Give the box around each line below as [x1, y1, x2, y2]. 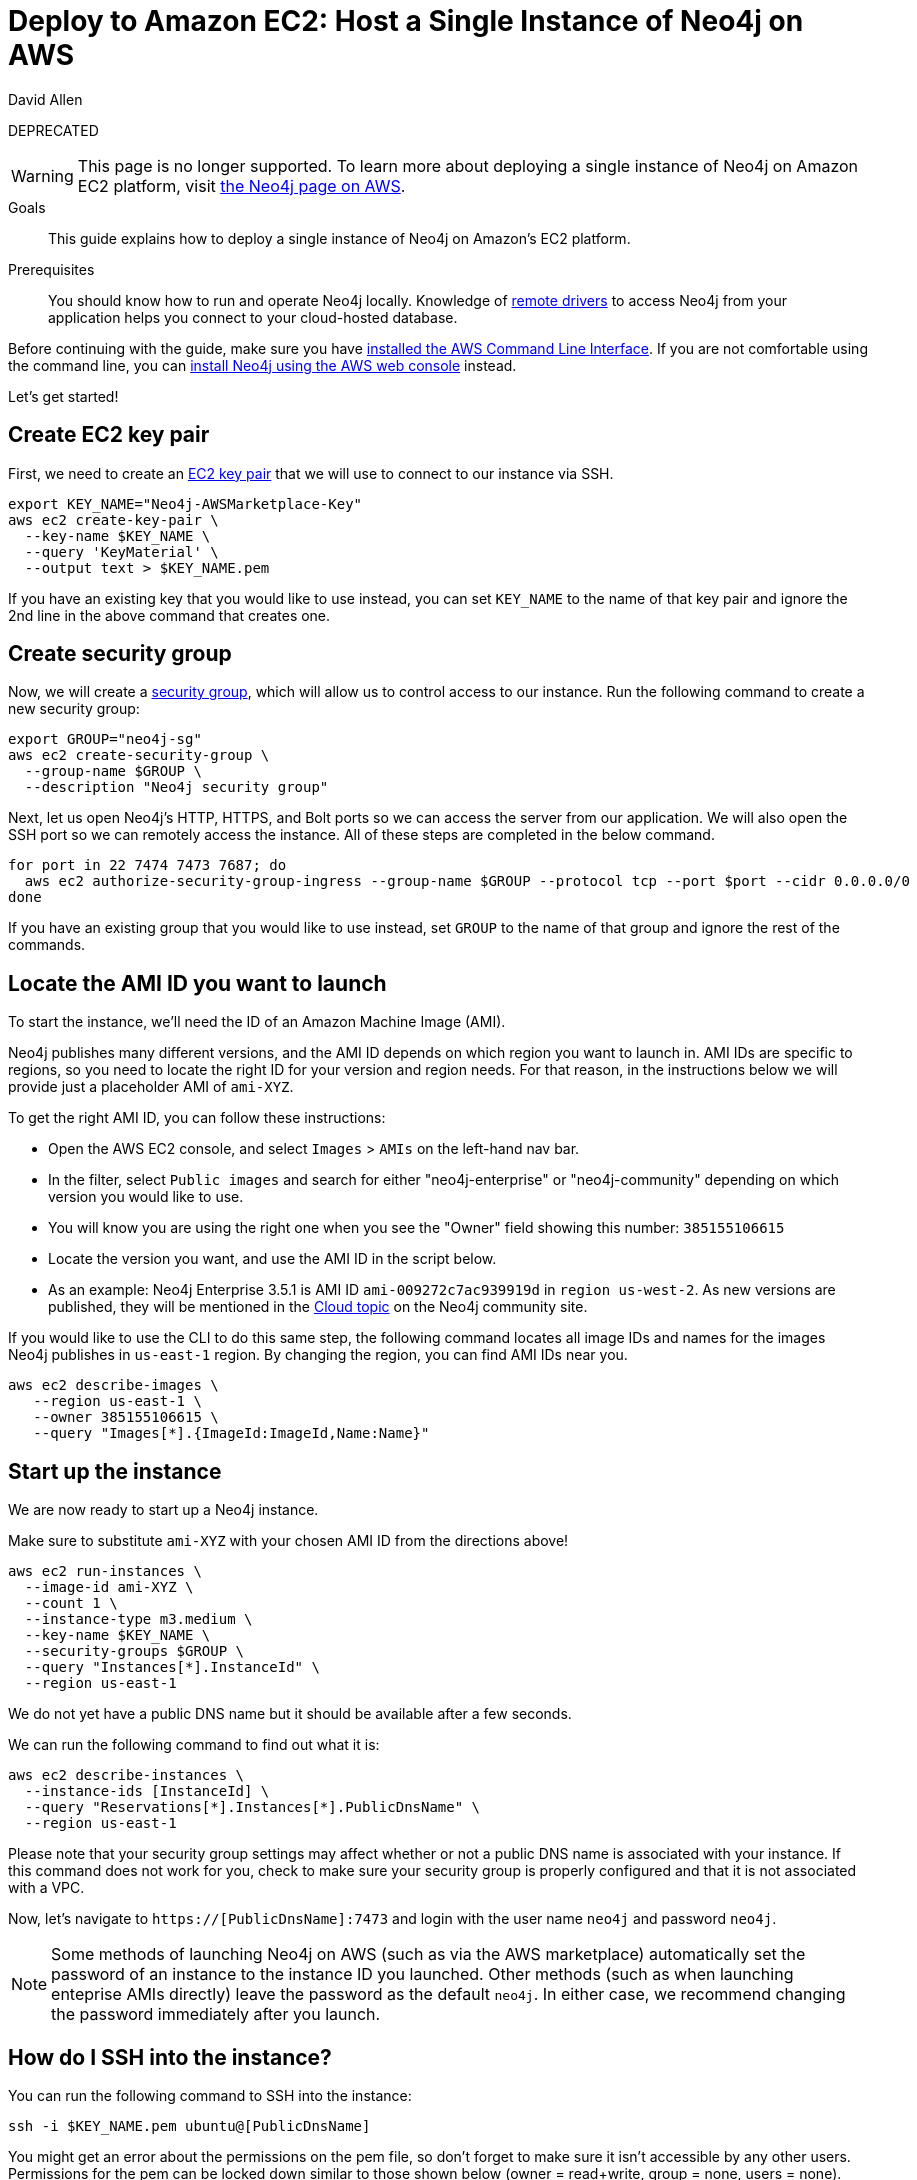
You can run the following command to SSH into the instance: [8, 2086, 412, 2104]
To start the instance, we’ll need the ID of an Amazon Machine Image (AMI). [8, 1013, 506, 1031]
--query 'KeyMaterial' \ [24, 543, 219, 560]
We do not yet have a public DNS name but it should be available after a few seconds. [8, 1705, 572, 1723]
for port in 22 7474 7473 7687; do [8, 857, 287, 874]
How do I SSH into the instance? [8, 2044, 332, 2070]
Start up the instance [8, 1458, 222, 1484]
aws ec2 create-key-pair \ [8, 511, 219, 528]
